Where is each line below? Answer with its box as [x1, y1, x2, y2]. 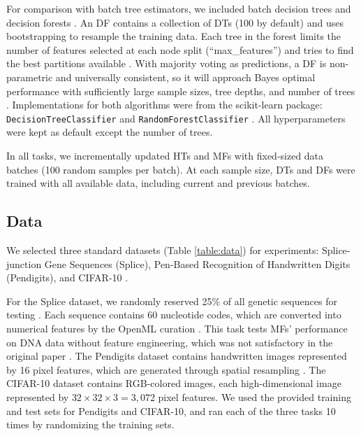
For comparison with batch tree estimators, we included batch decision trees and [6, 1, 351, 15]
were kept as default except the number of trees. [6, 125, 213, 139]
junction [6, 256, 42, 271]
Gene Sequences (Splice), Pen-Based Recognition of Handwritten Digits [44, 256, 351, 271]
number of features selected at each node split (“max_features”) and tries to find [6, 42, 354, 57]
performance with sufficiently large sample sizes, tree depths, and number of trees [6, 83, 355, 98]
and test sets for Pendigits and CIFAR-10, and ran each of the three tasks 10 [6, 403, 336, 418]
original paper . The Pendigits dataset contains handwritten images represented [6, 349, 347, 363]
